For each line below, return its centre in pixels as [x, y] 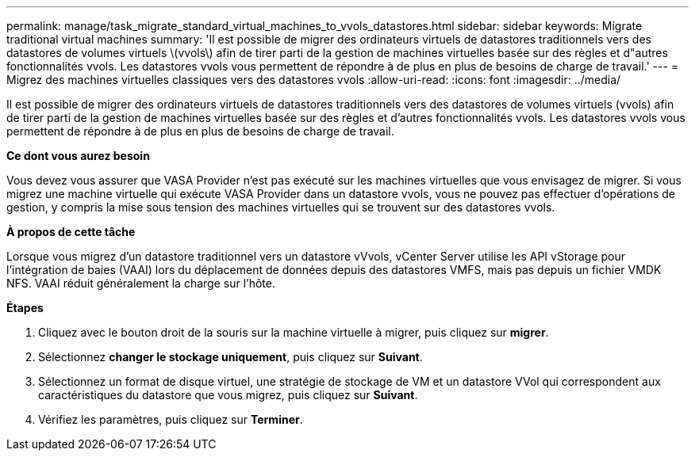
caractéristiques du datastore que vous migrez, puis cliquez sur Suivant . [228, 395]
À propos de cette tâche [71, 232]
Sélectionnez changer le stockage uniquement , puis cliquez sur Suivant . [230, 357]
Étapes [25, 308]
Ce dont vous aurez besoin [78, 156]
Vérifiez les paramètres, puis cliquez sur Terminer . [171, 419]
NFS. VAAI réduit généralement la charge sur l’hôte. [141, 283]
